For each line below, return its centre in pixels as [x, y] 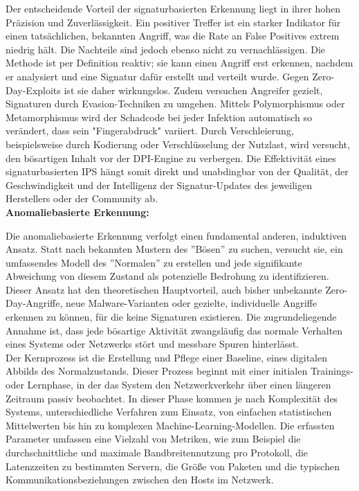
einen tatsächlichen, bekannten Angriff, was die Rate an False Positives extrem [173, 36]
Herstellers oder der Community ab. [82, 198]
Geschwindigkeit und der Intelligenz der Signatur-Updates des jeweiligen [159, 185]
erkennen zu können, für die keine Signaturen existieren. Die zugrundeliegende [171, 317]
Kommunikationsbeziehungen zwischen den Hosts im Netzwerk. [140, 480]
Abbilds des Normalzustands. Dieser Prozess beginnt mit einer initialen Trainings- [179, 371]
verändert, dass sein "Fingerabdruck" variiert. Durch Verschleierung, [150, 131]
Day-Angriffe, [34, 303]
